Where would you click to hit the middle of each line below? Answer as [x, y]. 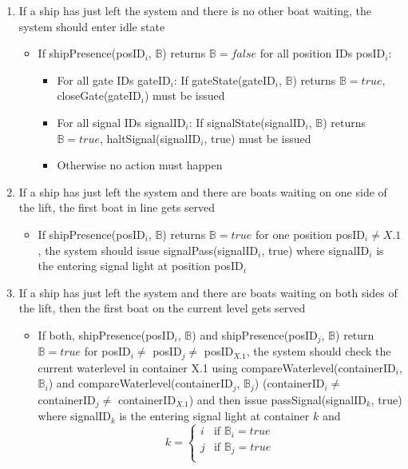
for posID [107, 351]
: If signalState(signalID [247, 122]
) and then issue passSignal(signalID [277, 399]
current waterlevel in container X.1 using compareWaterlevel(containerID [217, 367]
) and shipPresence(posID [255, 334]
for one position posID [310, 234]
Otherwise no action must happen [140, 165]
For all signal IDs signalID [121, 122]
